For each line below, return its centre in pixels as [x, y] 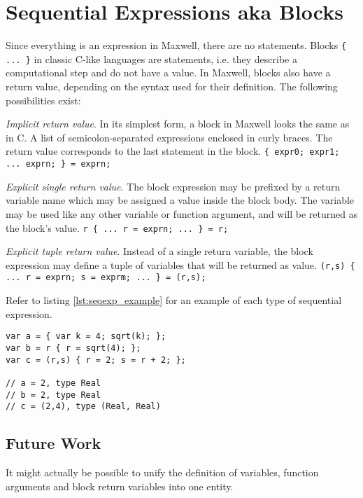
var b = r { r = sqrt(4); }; [73, 348]
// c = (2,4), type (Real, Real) [83, 407]
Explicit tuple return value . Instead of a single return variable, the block [159, 251]
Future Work [54, 443]
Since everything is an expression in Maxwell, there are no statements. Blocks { [176, 45]
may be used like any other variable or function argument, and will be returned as [182, 213]
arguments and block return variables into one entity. [120, 486]
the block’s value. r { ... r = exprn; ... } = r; [117, 227]
